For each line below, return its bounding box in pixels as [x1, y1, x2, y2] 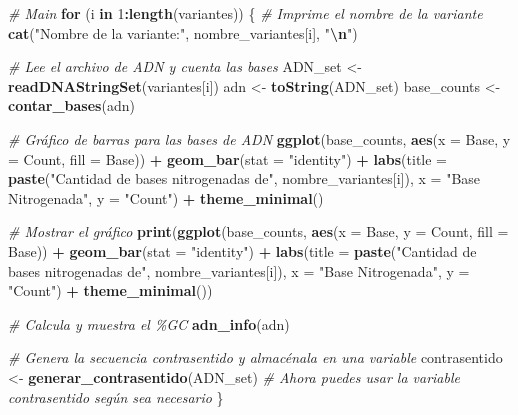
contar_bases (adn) [8, 95, 135, 116]
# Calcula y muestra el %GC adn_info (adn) [8, 313, 290, 334]
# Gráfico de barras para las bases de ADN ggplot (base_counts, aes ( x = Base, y [8, 128, 511, 149]
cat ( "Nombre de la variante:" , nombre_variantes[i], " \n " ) [8, 22, 358, 43]
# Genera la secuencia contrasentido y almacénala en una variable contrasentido [8, 347, 503, 368]
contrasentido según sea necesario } [8, 386, 224, 407]
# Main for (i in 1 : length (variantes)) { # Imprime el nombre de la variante [8, 3, 483, 23]
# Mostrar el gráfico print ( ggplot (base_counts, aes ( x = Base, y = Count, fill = [8, 221, 509, 242]
